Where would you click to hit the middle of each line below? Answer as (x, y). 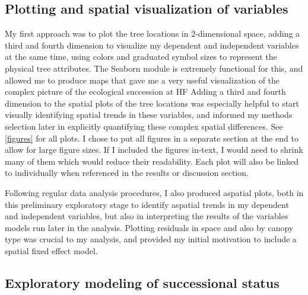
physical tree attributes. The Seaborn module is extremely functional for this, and (154, 68)
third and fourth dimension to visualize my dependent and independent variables (152, 45)
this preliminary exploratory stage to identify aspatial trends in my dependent (147, 204)
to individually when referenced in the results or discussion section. (127, 173)
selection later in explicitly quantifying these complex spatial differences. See (144, 126)
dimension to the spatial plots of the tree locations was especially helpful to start (152, 103)
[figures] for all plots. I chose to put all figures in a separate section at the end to (152, 138)
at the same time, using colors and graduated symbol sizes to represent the (141, 57)
